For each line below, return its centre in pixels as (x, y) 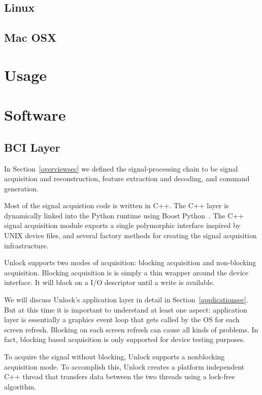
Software (35, 115)
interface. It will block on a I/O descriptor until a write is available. (109, 282)
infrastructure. (26, 245)
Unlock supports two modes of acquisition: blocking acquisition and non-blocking (130, 262)
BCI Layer (32, 147)
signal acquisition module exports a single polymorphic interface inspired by (122, 225)
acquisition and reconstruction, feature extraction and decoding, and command (127, 178)
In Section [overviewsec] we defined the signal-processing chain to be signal (121, 168)
